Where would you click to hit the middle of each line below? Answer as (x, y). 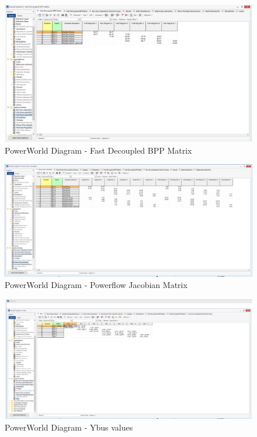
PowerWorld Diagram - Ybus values (69, 427)
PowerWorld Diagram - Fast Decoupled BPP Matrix (98, 150)
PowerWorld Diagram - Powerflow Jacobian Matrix (96, 285)
